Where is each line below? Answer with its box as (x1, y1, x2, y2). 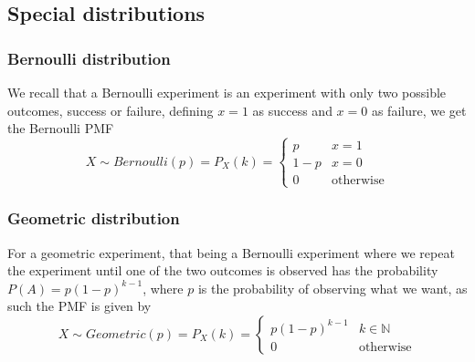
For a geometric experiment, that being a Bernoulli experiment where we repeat (7, 243, 455, 262)
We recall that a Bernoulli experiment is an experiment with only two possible (7, 83, 447, 101)
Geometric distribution (7, 207, 180, 230)
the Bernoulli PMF (7, 119, 114, 138)
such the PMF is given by (7, 296, 152, 315)
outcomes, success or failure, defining (7, 100, 214, 119)
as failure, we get (371, 100, 467, 119)
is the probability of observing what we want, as (197, 278, 468, 297)
